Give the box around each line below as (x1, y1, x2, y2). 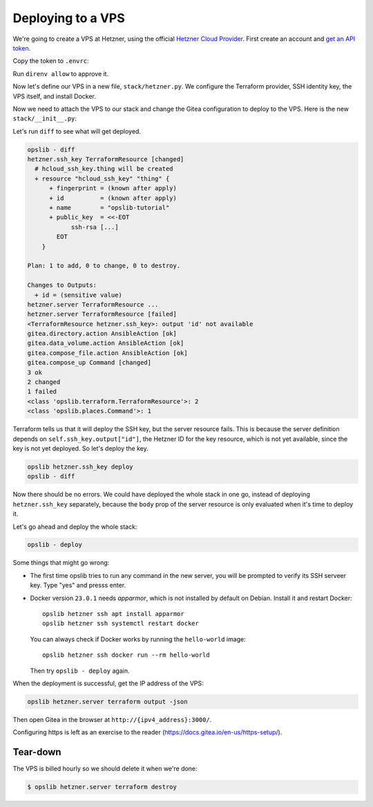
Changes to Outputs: (27, 281, 97, 289)
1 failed (27, 388, 57, 396)
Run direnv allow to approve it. (12, 69, 109, 78)
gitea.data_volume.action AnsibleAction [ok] (27, 339, 184, 347)
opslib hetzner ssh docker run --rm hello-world (42, 651, 210, 659)
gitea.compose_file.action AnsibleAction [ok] (27, 349, 188, 356)
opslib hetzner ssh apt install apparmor (42, 610, 184, 618)
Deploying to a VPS (12, 10, 126, 26)
